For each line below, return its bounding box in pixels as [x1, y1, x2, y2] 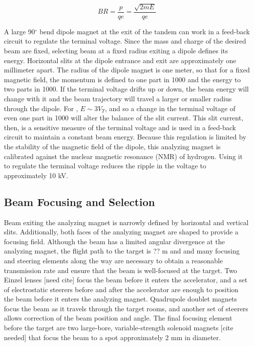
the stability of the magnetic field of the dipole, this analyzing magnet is [4, 141, 221, 151]
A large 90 [4, 26, 35, 36]
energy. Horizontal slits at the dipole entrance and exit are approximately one [4, 55, 236, 65]
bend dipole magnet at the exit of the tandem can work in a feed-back [39, 26, 250, 36]
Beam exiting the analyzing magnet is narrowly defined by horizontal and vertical [4, 217, 249, 227]
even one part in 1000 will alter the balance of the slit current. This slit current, [4, 113, 244, 123]
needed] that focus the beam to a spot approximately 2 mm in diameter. [4, 332, 221, 342]
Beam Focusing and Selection [4, 194, 155, 209]
